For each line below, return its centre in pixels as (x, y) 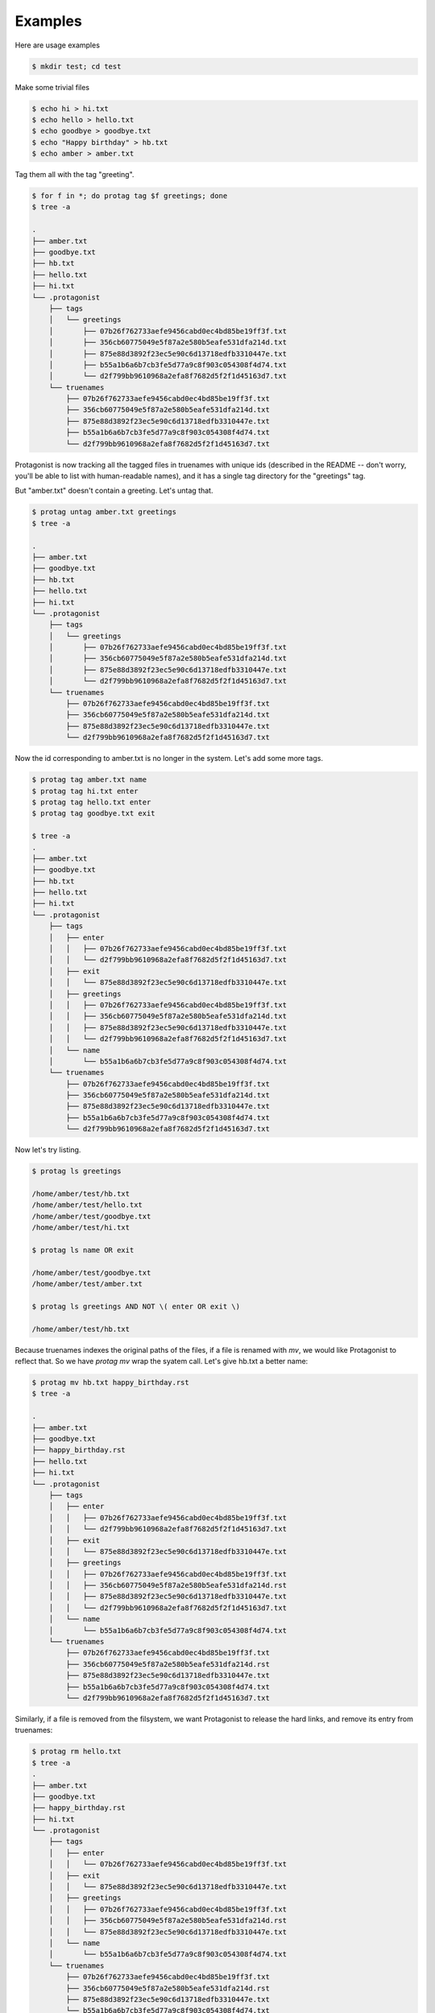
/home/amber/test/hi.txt (81, 1228)
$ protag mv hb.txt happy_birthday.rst (110, 1383)
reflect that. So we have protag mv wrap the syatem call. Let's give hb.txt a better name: (162, 1362)
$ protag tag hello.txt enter (91, 802)
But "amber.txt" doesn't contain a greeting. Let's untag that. (114, 490)
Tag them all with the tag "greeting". (75, 175)
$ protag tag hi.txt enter (85, 791)
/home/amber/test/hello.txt (87, 1205)
